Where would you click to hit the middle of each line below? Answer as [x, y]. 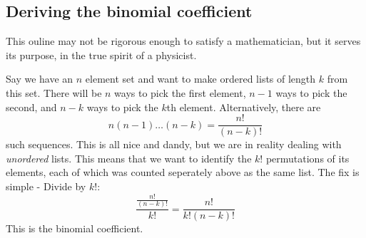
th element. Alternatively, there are [244, 107]
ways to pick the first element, [180, 92]
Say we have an [40, 79]
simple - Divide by [46, 186]
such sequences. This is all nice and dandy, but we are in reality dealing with [174, 144]
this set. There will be [54, 92]
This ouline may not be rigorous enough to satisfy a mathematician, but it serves [183, 41]
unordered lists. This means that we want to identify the [129, 158]
